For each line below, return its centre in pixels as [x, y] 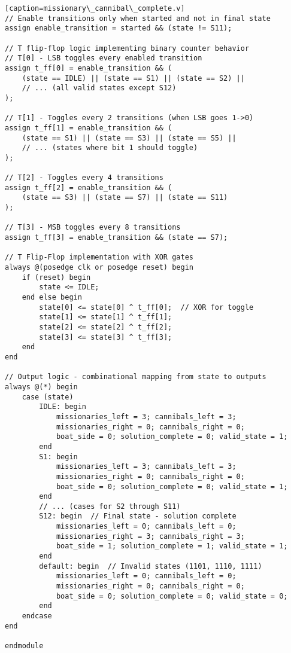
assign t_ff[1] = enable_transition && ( [89, 128]
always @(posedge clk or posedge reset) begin [99, 268]
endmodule [24, 646]
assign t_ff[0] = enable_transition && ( [89, 68]
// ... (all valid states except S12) [99, 88]
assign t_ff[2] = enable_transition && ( [89, 187]
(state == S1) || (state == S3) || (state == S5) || [129, 138]
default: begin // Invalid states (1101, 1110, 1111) [151, 566]
